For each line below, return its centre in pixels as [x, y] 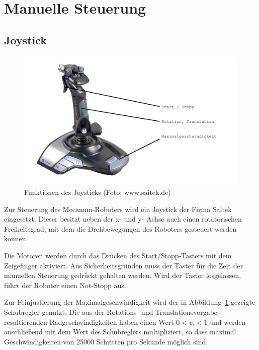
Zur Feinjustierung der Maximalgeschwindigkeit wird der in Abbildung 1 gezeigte [130, 302]
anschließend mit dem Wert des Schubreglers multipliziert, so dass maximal [120, 332]
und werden [228, 322]
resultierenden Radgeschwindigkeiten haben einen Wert [89, 322]
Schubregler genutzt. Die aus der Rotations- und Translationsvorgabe [111, 312]
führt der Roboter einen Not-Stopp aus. [65, 285]
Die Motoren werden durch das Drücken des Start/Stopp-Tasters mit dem [118, 256]
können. [16, 238]
